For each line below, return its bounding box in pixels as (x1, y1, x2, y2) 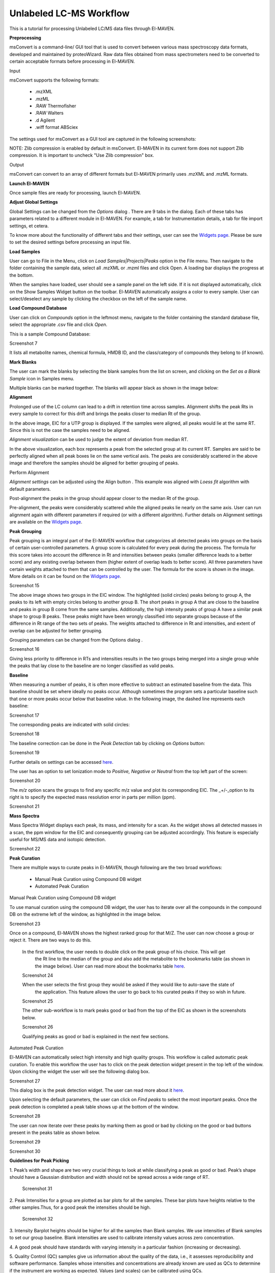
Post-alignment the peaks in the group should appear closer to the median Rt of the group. (9, 495, 200, 502)
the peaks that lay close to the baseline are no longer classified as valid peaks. (9, 662, 175, 669)
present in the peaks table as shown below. (9, 1129, 100, 1136)
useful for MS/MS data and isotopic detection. (9, 837, 106, 843)
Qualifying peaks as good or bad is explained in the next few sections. (22, 1033, 170, 1039)
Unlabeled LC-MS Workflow (9, 8, 130, 19)
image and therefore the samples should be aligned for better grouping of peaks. (9, 460, 179, 466)
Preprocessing (9, 35, 42, 41)
